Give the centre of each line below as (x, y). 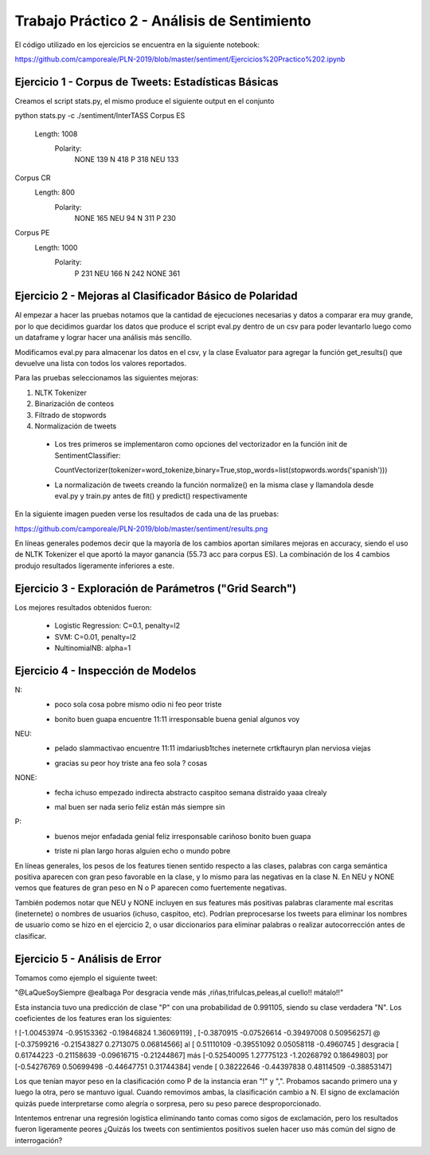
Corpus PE (32, 233)
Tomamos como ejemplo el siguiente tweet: (86, 978)
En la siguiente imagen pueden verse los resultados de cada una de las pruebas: (147, 514)
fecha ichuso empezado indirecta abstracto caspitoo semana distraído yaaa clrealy (191, 792)
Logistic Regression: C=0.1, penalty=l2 (117, 625)
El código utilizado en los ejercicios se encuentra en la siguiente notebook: (137, 45)
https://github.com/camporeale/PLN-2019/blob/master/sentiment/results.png (141, 528)
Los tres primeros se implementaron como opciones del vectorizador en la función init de (201, 444)
